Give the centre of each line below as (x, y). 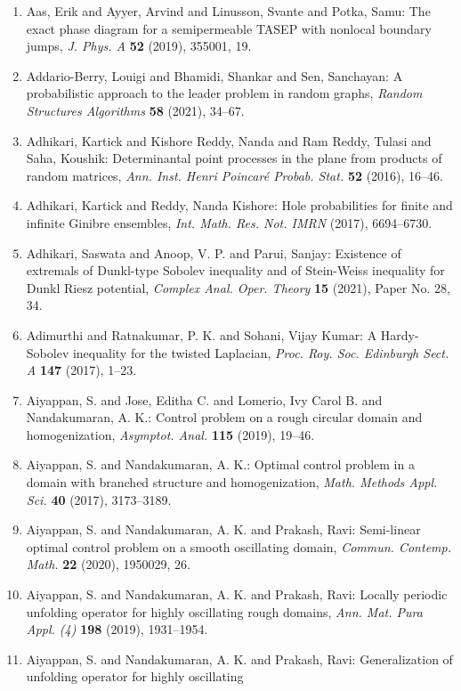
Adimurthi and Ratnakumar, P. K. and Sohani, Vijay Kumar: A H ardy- (222, 334)
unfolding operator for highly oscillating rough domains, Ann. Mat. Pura (224, 611)
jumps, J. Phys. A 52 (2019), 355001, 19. (139, 46)
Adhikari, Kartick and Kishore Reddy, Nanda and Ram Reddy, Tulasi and (229, 140)
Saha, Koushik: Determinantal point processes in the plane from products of (234, 158)
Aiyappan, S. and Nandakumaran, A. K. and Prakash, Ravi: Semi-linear (223, 529)
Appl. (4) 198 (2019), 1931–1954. (117, 629)
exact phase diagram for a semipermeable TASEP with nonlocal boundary (229, 28)
